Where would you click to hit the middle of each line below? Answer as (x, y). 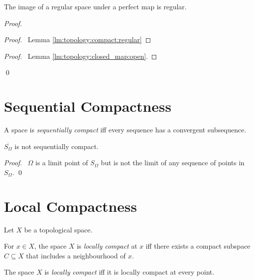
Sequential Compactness (88, 106)
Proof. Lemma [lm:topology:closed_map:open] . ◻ (81, 56)
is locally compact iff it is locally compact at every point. (129, 272)
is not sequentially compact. (56, 146)
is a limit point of (62, 163)
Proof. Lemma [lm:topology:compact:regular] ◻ (78, 39)
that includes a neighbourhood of (76, 255)
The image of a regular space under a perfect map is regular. (95, 6)
